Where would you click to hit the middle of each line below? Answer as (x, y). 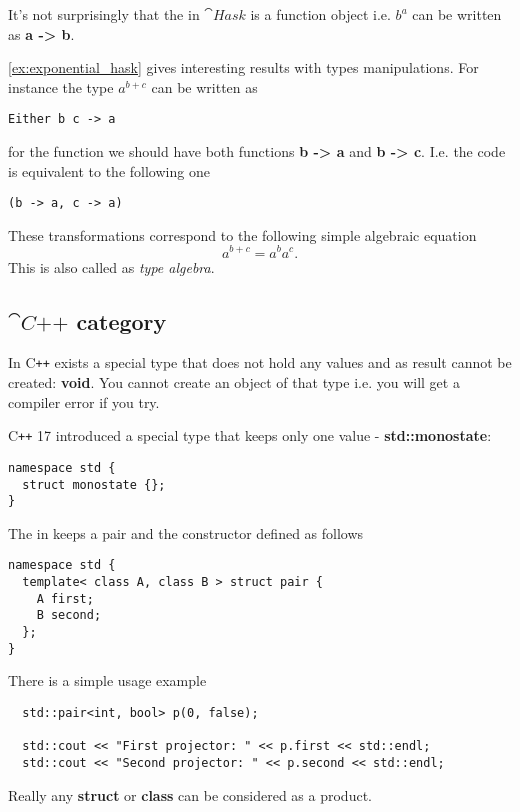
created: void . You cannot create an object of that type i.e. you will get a (234, 382)
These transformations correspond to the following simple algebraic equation (242, 234)
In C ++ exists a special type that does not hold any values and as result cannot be (260, 362)
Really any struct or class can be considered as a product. (190, 794)
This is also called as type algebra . (111, 266)
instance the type (61, 86)
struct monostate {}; (94, 484)
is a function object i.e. (320, 14)
